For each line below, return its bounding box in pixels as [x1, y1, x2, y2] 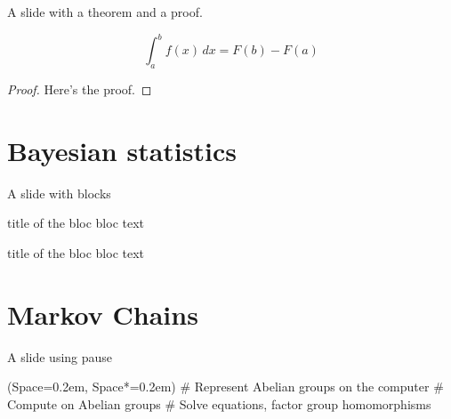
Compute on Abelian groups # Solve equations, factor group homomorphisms [7, 394, 431, 413]
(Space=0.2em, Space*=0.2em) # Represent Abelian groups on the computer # [7, 377, 444, 396]
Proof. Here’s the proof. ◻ [7, 79, 152, 98]
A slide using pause [7, 347, 113, 366]
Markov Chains [7, 295, 198, 332]
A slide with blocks [7, 183, 111, 202]
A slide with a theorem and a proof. [7, 3, 203, 20]
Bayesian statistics [7, 132, 237, 168]
